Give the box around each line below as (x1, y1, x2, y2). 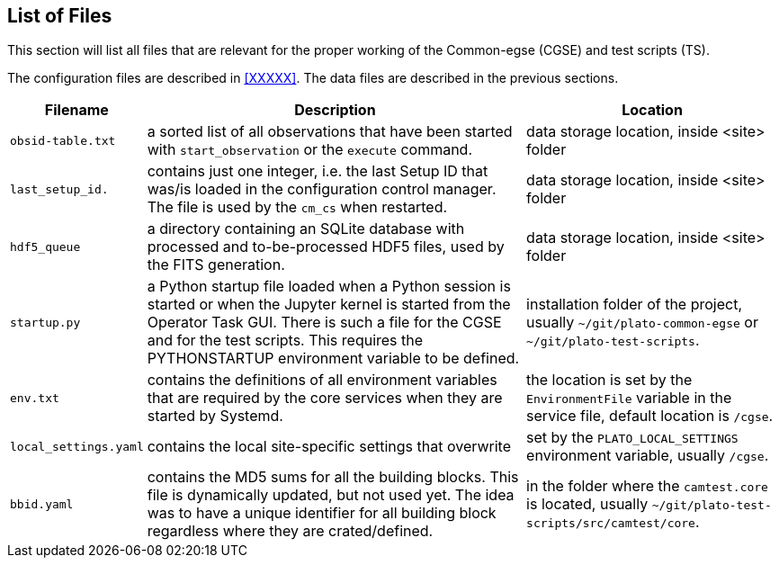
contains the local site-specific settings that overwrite (147, 437, 511, 456)
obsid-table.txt (10, 133, 116, 148)
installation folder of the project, (526, 295, 742, 314)
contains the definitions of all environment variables (147, 371, 497, 390)
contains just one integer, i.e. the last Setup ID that (147, 162, 488, 181)
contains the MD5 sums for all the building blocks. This (147, 468, 519, 487)
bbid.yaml (10, 497, 74, 511)
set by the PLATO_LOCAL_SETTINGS (526, 428, 739, 447)
